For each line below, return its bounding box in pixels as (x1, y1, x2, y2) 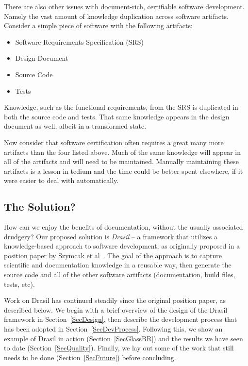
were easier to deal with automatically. (4, 175, 119, 185)
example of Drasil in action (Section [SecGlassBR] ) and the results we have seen (4, 333, 243, 343)
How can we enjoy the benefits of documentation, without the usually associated (4, 222, 243, 232)
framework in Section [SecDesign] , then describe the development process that (4, 314, 237, 324)
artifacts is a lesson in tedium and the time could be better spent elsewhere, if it (4, 166, 243, 176)
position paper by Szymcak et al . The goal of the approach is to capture (4, 250, 222, 260)
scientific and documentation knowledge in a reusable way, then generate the (4, 260, 231, 270)
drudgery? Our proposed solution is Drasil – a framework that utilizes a (4, 231, 217, 241)
